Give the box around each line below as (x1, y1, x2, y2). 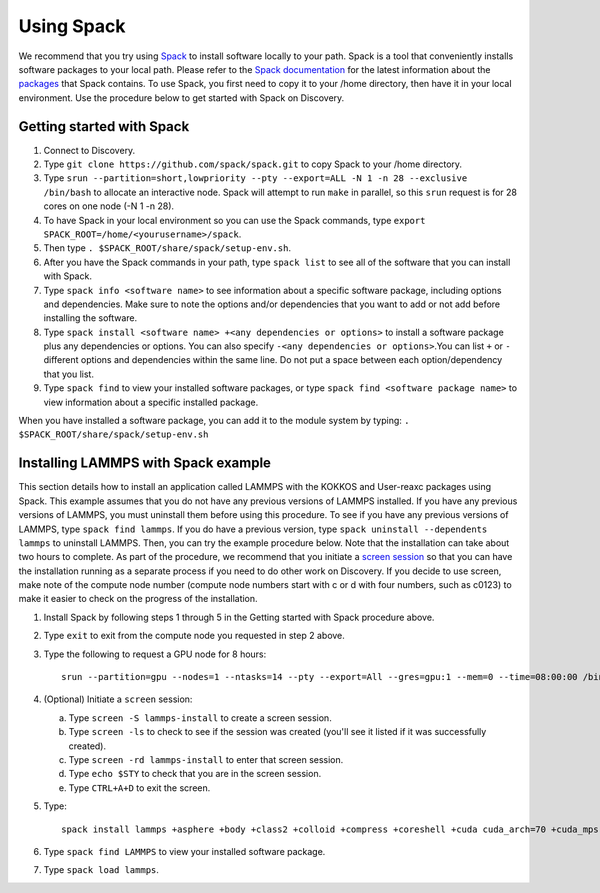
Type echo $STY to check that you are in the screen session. (68, 768, 322, 780)
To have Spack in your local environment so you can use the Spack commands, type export (43, 214, 426, 226)
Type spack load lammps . (43, 864, 160, 876)
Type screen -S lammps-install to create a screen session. (68, 711, 332, 724)
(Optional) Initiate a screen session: (43, 693, 193, 705)
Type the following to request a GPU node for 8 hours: (43, 648, 267, 660)
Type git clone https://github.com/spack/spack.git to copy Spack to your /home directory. (43, 158, 463, 170)
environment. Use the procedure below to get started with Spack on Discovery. (18, 91, 345, 104)
